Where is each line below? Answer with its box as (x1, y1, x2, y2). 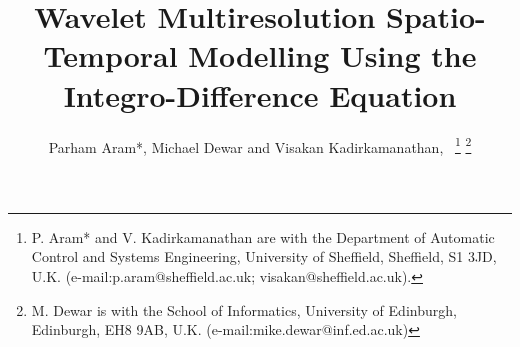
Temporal (43, 35, 178, 76)
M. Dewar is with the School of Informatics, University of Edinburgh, (31, 299, 457, 320)
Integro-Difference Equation (63, 74, 457, 115)
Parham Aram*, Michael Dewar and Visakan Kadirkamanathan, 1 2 (48, 133, 472, 157)
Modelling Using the (188, 35, 477, 76)
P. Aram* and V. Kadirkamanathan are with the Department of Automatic (31, 226, 495, 247)
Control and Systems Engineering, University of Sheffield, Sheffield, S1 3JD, (31, 246, 497, 267)
